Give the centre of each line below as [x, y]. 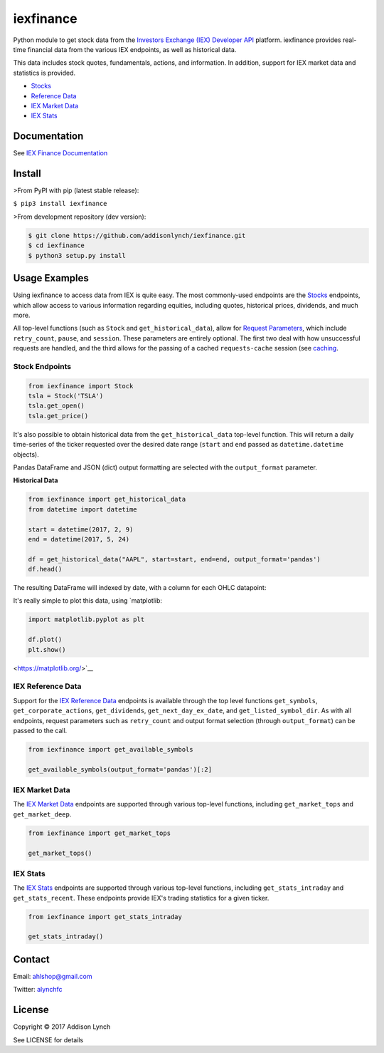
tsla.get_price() [58, 416]
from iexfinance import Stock [81, 386]
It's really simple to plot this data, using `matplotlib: [88, 601]
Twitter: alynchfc [38, 990]
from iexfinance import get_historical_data [107, 499]
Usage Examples [51, 278]
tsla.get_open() [57, 406]
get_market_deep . [42, 814]
